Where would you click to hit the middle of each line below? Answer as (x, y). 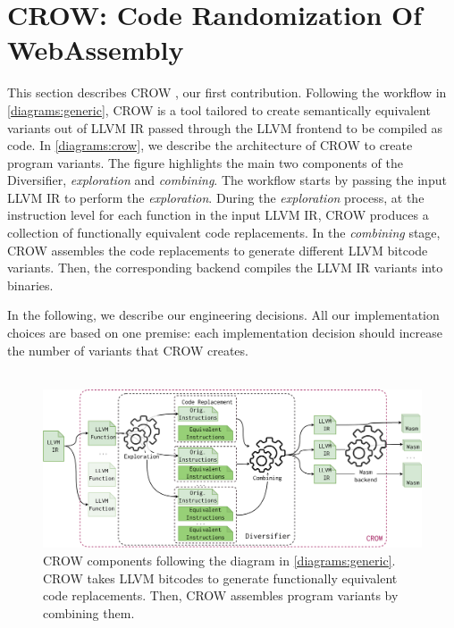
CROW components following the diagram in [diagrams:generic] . (219, 561)
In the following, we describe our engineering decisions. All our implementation (223, 315)
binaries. (30, 285)
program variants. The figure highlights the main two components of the (205, 162)
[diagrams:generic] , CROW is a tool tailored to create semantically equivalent (219, 109)
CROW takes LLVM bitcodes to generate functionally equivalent (220, 578)
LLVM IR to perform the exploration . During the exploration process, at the (216, 197)
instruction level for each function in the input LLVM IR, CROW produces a (218, 215)
